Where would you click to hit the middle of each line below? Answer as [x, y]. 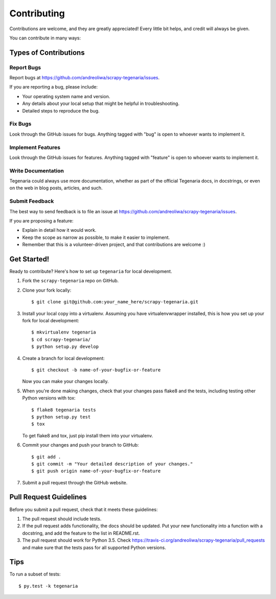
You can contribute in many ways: [45, 38]
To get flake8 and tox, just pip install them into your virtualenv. [88, 435]
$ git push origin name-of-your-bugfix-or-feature [96, 471]
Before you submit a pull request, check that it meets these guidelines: [84, 509]
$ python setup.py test [61, 417]
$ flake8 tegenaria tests [64, 410]
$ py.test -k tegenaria [48, 586]
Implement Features [35, 147]
